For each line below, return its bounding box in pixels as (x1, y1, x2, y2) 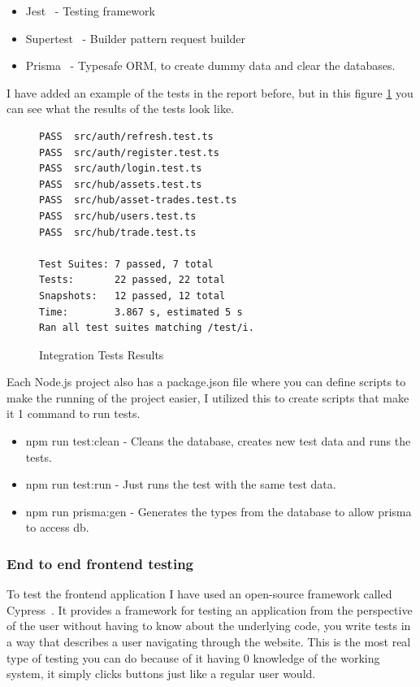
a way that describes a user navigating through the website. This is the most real (6, 633, 411, 650)
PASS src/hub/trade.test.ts (39, 226, 197, 238)
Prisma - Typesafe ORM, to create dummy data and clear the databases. (25, 57, 396, 74)
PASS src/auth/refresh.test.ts (39, 130, 214, 142)
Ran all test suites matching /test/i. (39, 322, 254, 334)
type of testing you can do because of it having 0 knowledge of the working (6, 649, 380, 666)
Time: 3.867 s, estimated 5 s (39, 306, 243, 318)
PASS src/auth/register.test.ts (39, 146, 219, 159)
